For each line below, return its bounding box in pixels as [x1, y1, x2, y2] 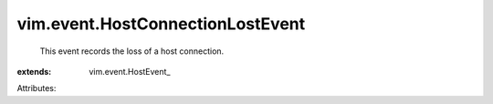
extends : [16, 66, 52, 77]
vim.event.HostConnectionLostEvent [16, 14, 306, 34]
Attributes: [16, 83, 57, 94]
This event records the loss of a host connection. [39, 46, 225, 57]
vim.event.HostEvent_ [89, 66, 171, 77]
